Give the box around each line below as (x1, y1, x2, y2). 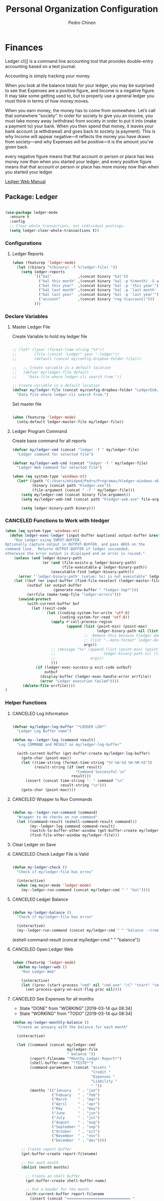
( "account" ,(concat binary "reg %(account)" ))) (38, 297, 155, 302)
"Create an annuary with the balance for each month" (17, 1025, 128, 1030)
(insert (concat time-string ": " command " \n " (25, 778, 124, 783)
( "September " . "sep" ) (51, 1124, 100, 1129)
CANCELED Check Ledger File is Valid (12, 851, 89, 857)
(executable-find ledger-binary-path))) (51, 569, 134, 574)
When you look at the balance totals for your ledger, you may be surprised (5, 82, 155, 88)
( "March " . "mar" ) (51, 1097, 100, 1102)
